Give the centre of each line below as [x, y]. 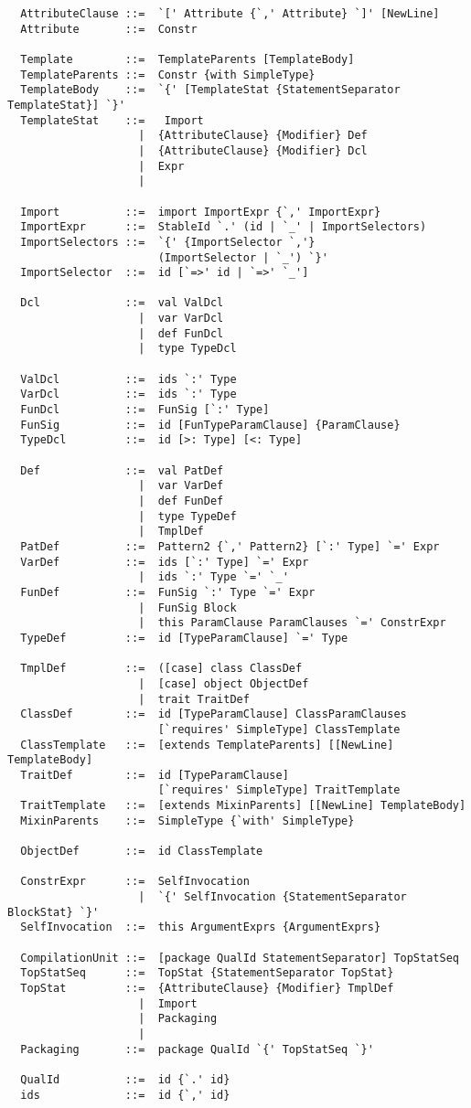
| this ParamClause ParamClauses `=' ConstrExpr [292, 623]
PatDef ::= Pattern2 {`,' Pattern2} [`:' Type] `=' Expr [230, 546]
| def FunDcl [181, 333]
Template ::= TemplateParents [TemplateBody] [187, 59]
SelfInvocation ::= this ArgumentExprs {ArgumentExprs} [201, 927]
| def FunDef [181, 501]
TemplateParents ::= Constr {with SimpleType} [168, 75]
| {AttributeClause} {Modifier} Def [253, 136]
